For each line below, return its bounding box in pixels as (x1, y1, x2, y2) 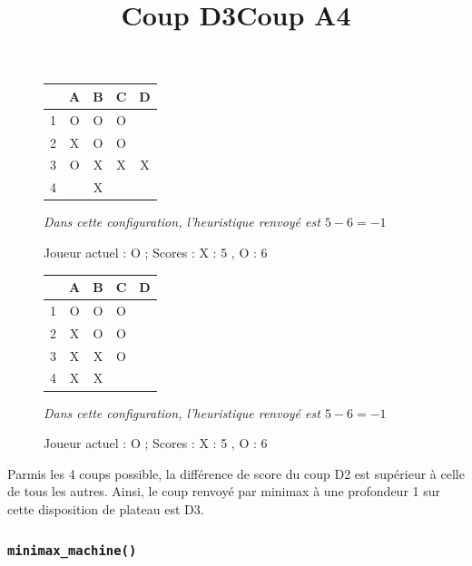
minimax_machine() (7, 543, 137, 559)
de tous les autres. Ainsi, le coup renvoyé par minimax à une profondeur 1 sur (7, 482, 441, 501)
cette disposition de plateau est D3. (7, 499, 204, 518)
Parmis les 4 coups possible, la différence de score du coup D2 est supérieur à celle (7, 464, 465, 483)
